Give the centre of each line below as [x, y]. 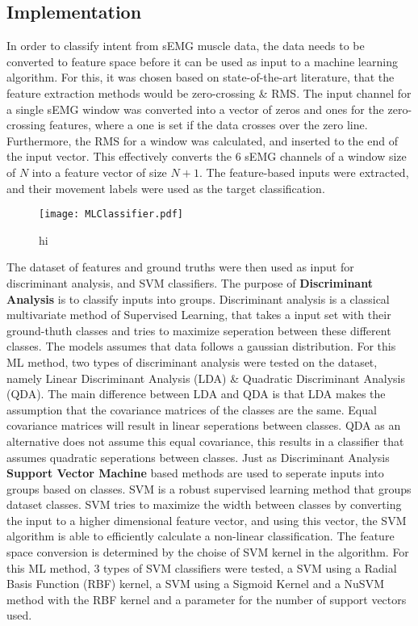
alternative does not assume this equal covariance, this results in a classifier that [205, 441]
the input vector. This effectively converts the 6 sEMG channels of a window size [207, 156]
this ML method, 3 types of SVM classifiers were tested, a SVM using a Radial [202, 567]
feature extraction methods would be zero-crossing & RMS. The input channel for [209, 92]
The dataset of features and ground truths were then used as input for [180, 267]
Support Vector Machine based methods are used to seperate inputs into [195, 473]
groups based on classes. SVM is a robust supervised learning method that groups [209, 488]
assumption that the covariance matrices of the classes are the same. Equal [192, 409]
